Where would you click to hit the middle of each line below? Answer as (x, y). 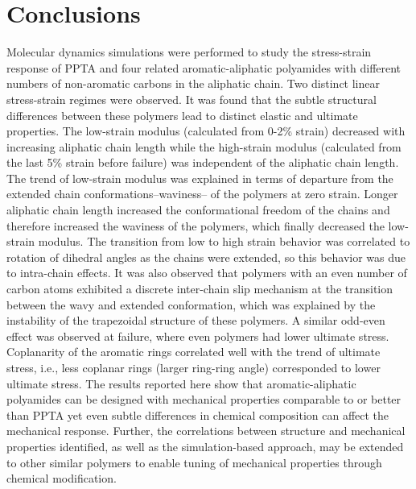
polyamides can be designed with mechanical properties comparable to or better (204, 399)
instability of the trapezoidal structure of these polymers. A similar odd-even (196, 320)
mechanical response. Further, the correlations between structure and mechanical (206, 431)
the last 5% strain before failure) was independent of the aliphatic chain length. (203, 162)
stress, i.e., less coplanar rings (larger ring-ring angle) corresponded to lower (194, 367)
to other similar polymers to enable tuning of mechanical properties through (194, 462)
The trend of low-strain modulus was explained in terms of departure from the (200, 178)
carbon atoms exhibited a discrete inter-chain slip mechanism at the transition (200, 289)
